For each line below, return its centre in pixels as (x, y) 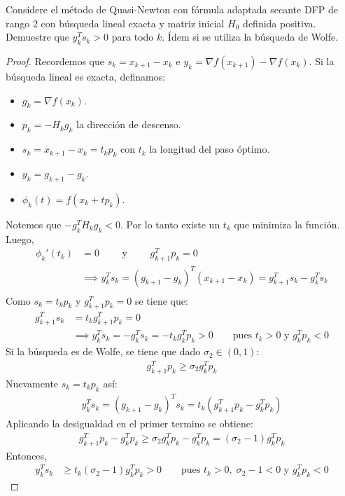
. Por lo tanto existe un (170, 224)
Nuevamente (32, 383)
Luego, (20, 239)
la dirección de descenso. (129, 124)
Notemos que (34, 224)
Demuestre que (37, 37)
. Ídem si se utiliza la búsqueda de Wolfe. (250, 37)
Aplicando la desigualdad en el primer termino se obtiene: (129, 423)
